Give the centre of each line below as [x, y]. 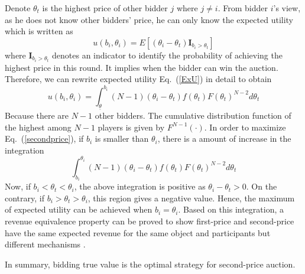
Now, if [18, 186]
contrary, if [25, 198]
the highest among [38, 127]
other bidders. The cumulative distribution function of [193, 115]
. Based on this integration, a [231, 209]
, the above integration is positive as [140, 186]
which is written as [39, 31]
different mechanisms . [45, 244]
